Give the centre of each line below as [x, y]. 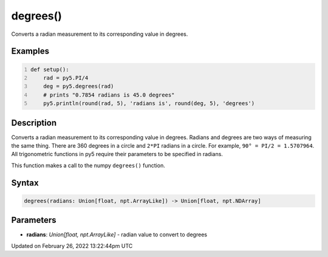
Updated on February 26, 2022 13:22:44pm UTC [72, 245]
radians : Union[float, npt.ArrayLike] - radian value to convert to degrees [117, 235]
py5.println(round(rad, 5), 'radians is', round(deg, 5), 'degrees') [149, 104]
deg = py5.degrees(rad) [79, 86]
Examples [30, 51]
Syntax [25, 183]
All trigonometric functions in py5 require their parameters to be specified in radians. [117, 154]
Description [34, 122]
